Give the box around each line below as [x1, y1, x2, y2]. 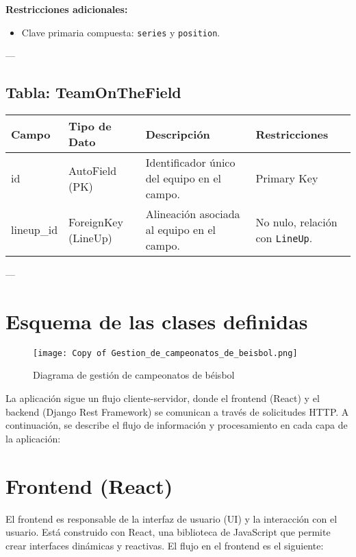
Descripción [145, 126, 210, 142]
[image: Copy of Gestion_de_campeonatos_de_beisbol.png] [33, 348, 298, 358]
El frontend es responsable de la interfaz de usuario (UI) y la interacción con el [5, 511, 338, 525]
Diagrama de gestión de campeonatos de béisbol [33, 368, 235, 382]
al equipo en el [145, 222, 216, 238]
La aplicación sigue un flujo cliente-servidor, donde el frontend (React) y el [5, 391, 320, 405]
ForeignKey [68, 213, 123, 230]
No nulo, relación [255, 213, 338, 230]
